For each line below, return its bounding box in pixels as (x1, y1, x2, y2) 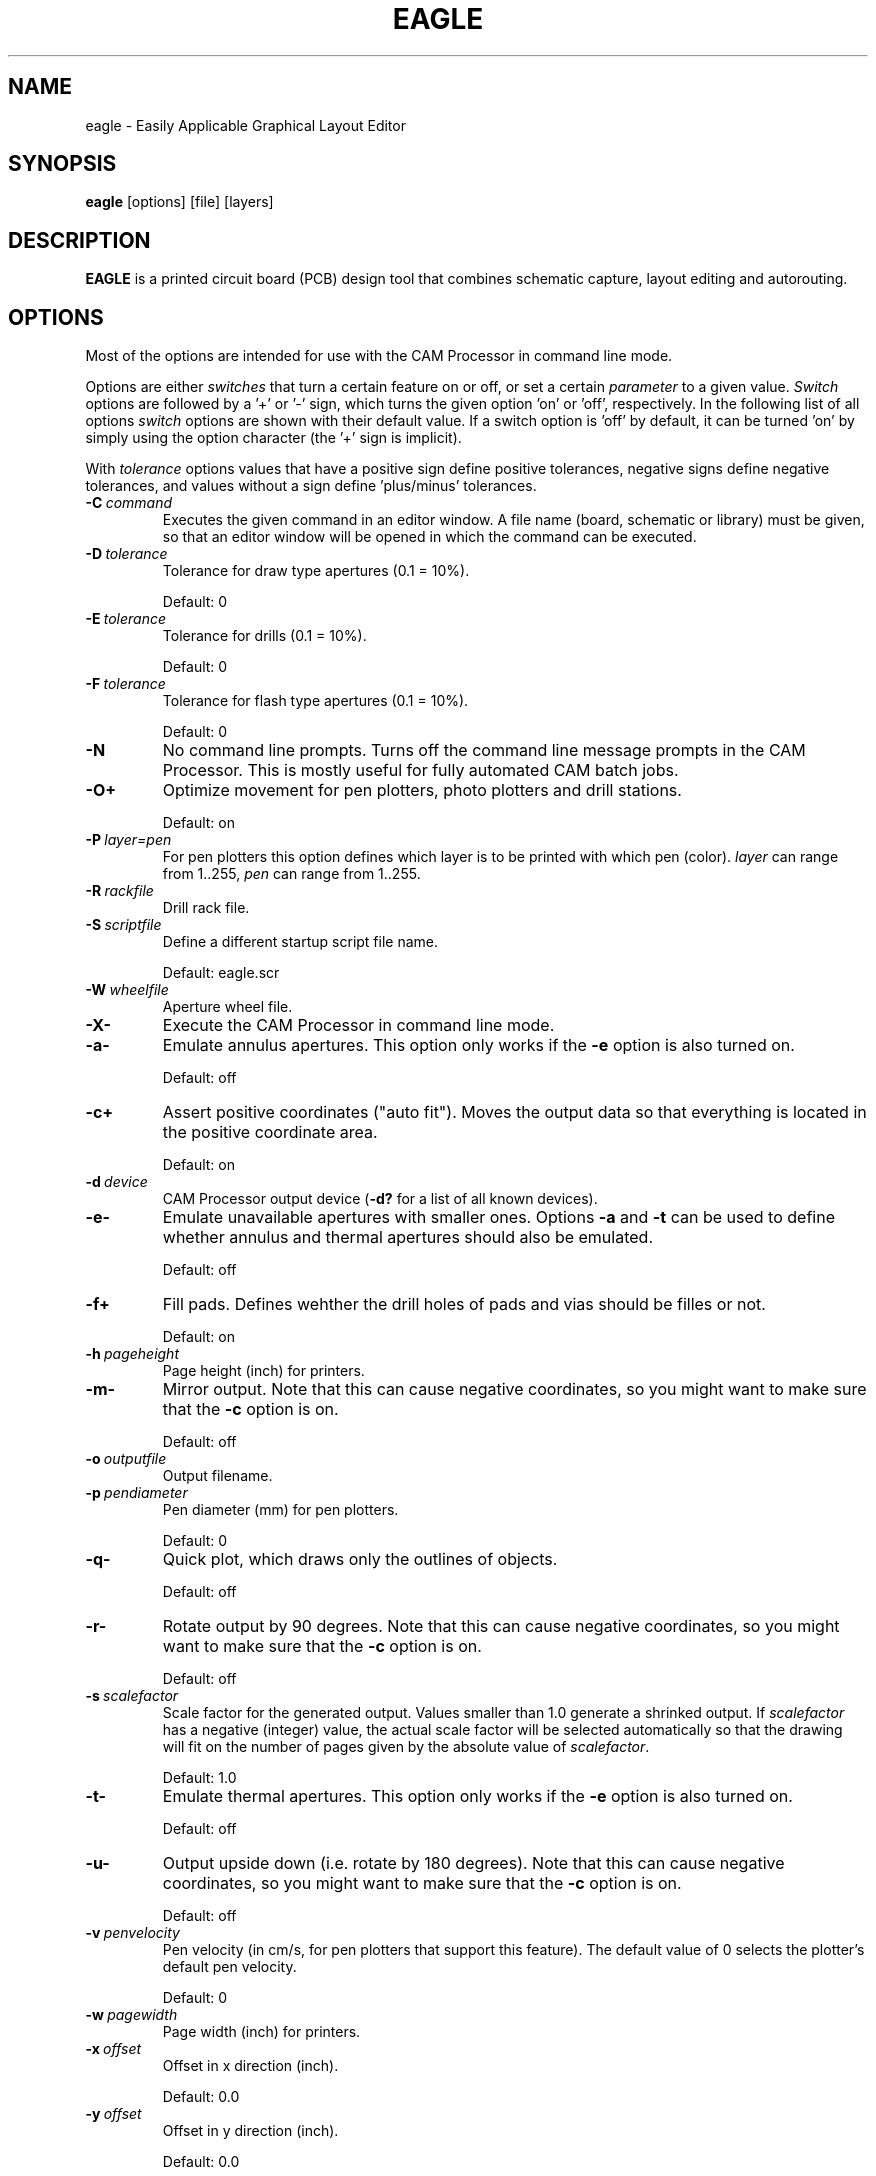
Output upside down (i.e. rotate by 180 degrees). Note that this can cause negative (162, 1853, 785, 1874)
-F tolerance (85, 675, 166, 693)
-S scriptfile (85, 916, 162, 934)
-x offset (85, 2040, 142, 2058)
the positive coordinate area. (162, 1122, 378, 1143)
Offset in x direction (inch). (162, 2057, 339, 2075)
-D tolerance (85, 545, 168, 563)
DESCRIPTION (8, 227, 151, 253)
